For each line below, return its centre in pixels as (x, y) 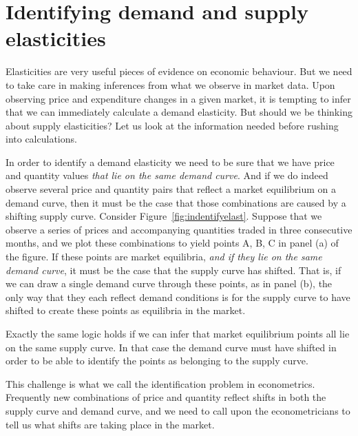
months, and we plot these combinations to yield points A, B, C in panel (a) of (172, 243)
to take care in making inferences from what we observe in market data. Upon (170, 84)
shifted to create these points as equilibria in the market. (126, 310)
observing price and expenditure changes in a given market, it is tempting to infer (178, 98)
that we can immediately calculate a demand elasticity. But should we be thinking (179, 112)
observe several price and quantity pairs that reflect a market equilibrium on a (171, 189)
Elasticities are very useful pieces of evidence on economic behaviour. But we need (179, 71)
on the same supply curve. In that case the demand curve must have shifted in (171, 347)
